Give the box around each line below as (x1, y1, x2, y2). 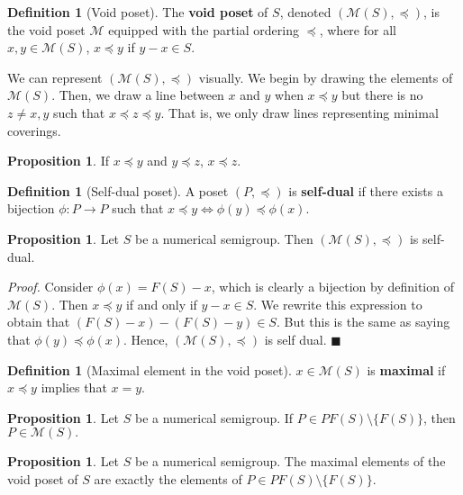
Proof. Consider (7, 277, 94, 296)
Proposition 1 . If (7, 151, 109, 170)
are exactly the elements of (94, 469, 242, 488)
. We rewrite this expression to (253, 294, 422, 313)
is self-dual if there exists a (288, 181, 443, 200)
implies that (41, 378, 107, 397)
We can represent (7, 67, 103, 86)
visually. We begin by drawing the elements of (198, 67, 453, 86)
